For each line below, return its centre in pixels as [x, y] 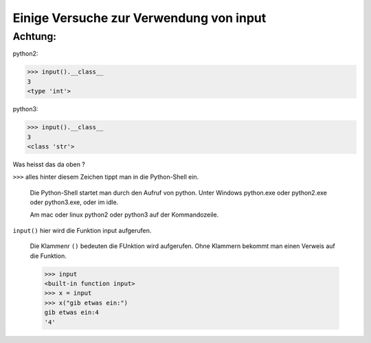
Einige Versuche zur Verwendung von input [139, 18]
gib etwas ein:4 [72, 312]
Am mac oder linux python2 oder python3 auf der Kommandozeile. [124, 215]
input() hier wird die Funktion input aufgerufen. [82, 230]
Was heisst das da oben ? [49, 164]
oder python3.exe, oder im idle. [74, 202]
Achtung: [35, 36]
